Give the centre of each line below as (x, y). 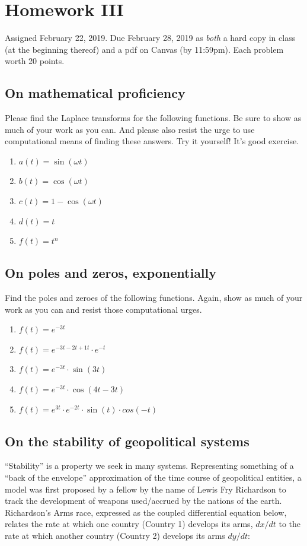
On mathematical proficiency (95, 93)
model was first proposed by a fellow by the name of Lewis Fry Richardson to (145, 489)
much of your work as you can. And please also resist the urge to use (130, 129)
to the (290, 524)
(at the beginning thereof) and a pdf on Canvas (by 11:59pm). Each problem (144, 49)
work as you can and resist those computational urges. (103, 309)
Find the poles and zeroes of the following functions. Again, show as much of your (154, 298)
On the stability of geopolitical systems (127, 441)
